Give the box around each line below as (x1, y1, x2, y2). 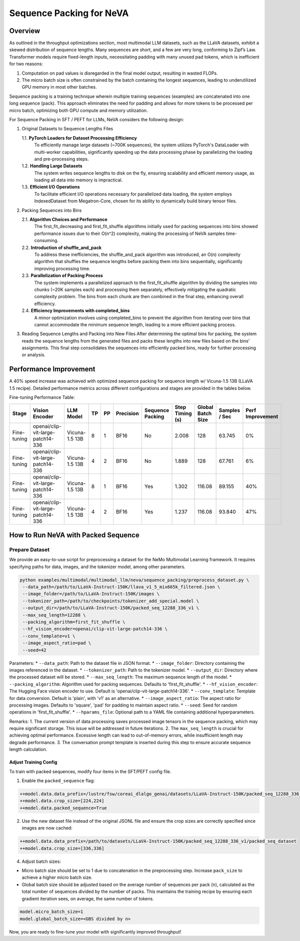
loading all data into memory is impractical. (34, 177, 123, 183)
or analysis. (21, 352, 46, 358)
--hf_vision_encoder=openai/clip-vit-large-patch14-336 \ (22, 626, 167, 632)
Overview (9, 27, 40, 35)
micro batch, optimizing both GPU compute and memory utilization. (9, 107, 148, 113)
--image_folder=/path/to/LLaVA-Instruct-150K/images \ (22, 591, 160, 597)
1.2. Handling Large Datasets (21, 163, 82, 169)
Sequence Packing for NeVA (9, 8, 129, 19)
